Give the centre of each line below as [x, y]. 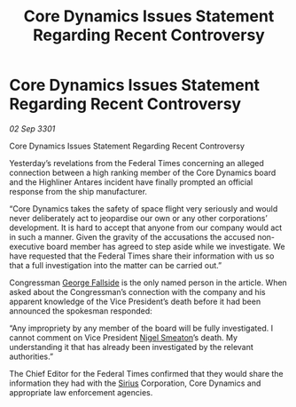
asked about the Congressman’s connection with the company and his [137, 291]
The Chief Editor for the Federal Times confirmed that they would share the [146, 373]
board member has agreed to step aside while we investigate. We [166, 246]
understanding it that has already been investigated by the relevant [132, 347]
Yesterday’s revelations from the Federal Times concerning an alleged [136, 163]
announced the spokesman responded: [81, 311]
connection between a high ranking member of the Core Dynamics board [143, 172]
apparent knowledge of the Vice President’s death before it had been [135, 301]
